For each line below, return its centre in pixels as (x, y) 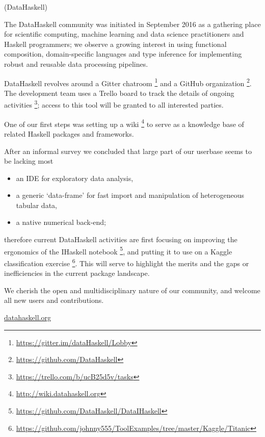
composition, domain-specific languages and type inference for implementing (123, 54)
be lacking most (29, 161)
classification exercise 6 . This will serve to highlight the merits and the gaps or (127, 262)
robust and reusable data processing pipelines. (76, 63)
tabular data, (36, 205)
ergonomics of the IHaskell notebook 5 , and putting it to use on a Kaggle (118, 250)
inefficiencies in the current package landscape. (77, 273)
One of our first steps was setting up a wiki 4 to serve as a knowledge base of (124, 123)
